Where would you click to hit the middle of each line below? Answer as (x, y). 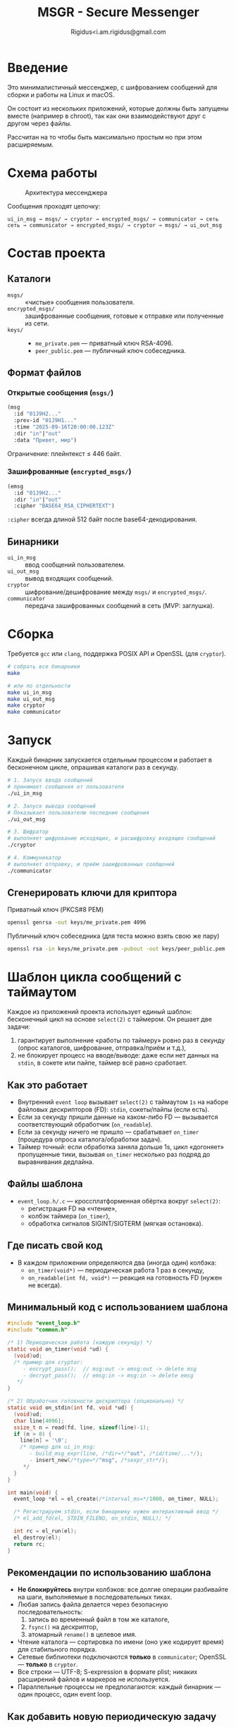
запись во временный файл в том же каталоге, (99, 1620)
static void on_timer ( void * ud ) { (58, 1349)
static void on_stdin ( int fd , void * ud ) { (70, 1408)
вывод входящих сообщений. (69, 578)
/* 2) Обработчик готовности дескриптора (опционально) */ (96, 1401)
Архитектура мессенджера (66, 192)
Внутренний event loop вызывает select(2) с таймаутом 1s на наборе (123, 1102)
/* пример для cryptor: (48, 1362)
